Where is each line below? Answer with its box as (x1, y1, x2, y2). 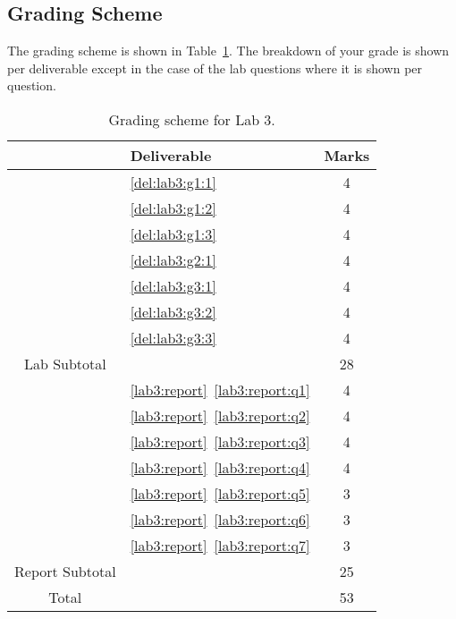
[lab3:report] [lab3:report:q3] (130, 430, 310, 452)
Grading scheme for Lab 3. (108, 108, 275, 130)
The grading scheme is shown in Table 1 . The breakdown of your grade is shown (7, 41, 450, 60)
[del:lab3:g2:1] (130, 249, 216, 270)
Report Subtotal (14, 560, 116, 581)
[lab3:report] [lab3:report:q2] (130, 404, 310, 426)
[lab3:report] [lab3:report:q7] (130, 534, 310, 555)
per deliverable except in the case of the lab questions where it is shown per (7, 58, 423, 77)
